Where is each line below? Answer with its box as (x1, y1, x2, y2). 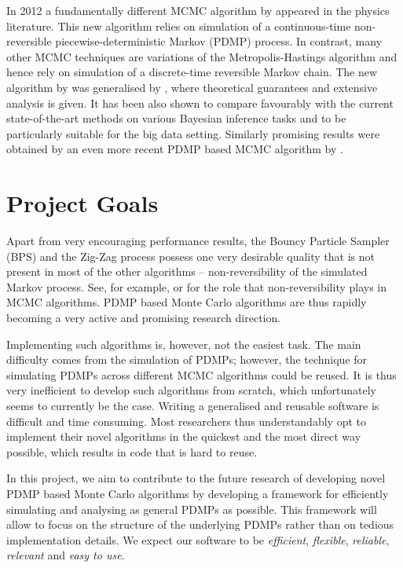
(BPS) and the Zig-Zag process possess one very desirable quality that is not (6, 247, 375, 264)
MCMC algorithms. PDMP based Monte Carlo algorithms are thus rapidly (6, 294, 367, 310)
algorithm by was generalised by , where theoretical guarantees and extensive (6, 79, 378, 95)
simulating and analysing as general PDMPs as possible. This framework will (6, 500, 377, 517)
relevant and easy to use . (6, 547, 125, 563)
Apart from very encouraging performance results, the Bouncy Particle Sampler (6, 233, 390, 249)
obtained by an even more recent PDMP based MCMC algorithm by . (6, 141, 343, 157)
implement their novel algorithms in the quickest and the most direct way (6, 428, 361, 445)
